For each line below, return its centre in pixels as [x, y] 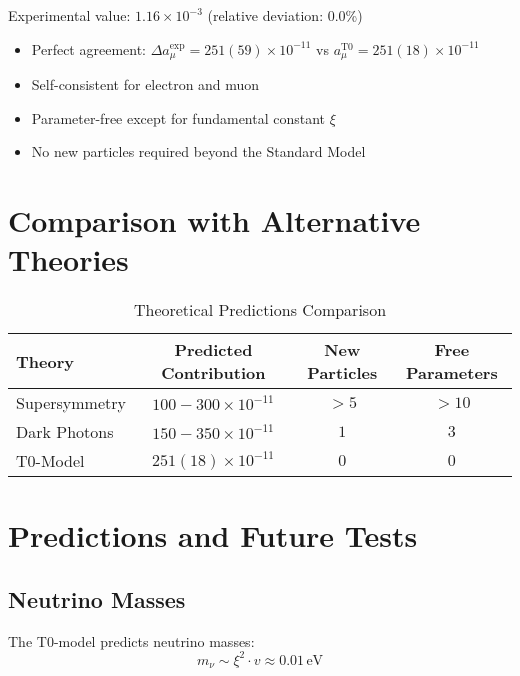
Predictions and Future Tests [213, 535]
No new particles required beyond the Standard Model [198, 151]
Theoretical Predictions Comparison [260, 310]
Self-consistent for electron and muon [145, 84]
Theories [68, 259]
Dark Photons [65, 432]
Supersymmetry [71, 403]
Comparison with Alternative [214, 220]
